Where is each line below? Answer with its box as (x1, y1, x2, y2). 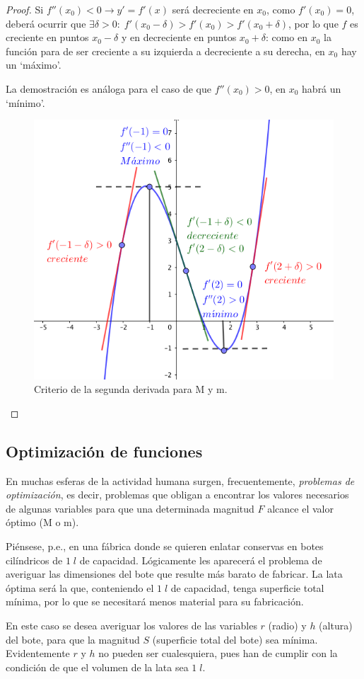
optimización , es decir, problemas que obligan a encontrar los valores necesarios (6, 487, 349, 502)
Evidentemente (6, 646, 70, 661)
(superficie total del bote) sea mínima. (152, 632, 318, 646)
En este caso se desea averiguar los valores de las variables (6, 617, 257, 632)
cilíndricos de (6, 552, 63, 567)
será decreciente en (172, 2, 254, 16)
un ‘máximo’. (6, 57, 61, 72)
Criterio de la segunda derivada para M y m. (34, 382, 228, 396)
